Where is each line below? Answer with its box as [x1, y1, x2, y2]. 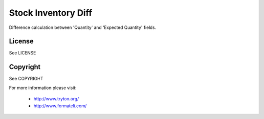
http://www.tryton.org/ [33, 96, 79, 102]
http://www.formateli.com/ [33, 103, 87, 109]
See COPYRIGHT [9, 76, 44, 82]
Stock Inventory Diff [9, 7, 92, 18]
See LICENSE [9, 50, 36, 56]
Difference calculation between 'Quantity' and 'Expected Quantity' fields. [9, 24, 156, 30]
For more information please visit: [9, 85, 77, 91]
